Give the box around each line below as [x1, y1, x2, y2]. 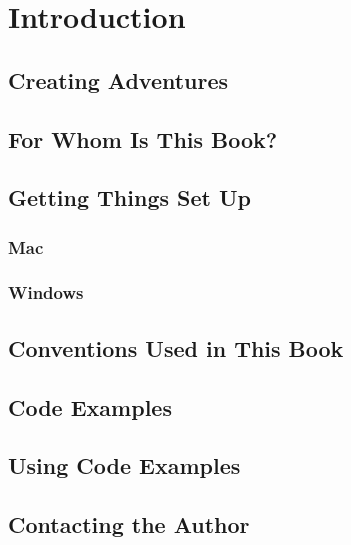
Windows [8, 280, 84, 305]
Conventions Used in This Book [8, 332, 344, 363]
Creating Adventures [8, 64, 229, 95]
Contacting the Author [8, 509, 250, 540]
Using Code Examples [8, 450, 241, 481]
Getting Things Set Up [8, 182, 251, 213]
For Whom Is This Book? [8, 123, 278, 154]
